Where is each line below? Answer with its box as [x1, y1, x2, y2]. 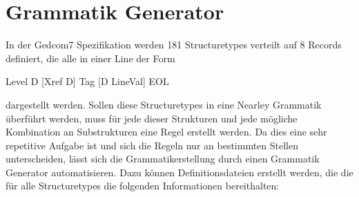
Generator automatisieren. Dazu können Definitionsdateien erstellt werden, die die [6, 165, 353, 179]
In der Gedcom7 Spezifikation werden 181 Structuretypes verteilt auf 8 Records [6, 37, 342, 52]
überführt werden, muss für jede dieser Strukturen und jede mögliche [6, 111, 298, 125]
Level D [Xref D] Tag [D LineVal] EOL [6, 74, 169, 88]
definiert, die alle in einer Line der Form [6, 50, 175, 65]
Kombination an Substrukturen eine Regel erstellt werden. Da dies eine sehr [6, 124, 327, 139]
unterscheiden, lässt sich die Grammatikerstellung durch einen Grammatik [6, 151, 320, 166]
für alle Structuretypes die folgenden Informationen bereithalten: [6, 178, 280, 193]
